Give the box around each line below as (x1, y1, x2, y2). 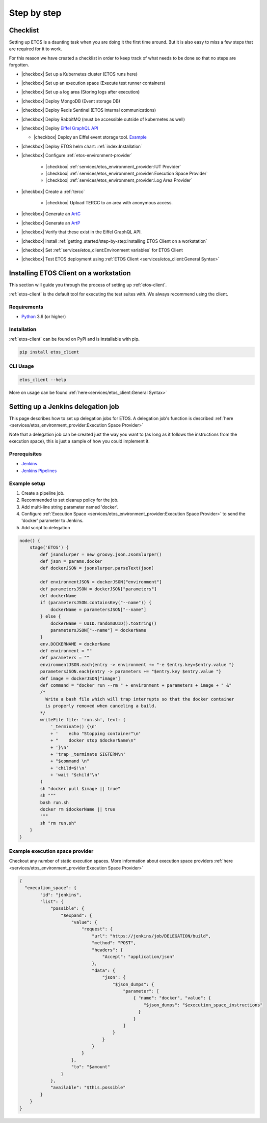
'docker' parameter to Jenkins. (21, 517, 83, 524)
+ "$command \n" (50, 758, 90, 764)
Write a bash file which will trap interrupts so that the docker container (45, 696, 235, 702)
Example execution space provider (9, 847, 94, 854)
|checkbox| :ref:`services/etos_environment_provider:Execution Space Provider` (46, 170, 208, 176)
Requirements (9, 303, 44, 310)
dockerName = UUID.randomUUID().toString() (50, 620, 157, 626)
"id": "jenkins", (40, 892, 82, 898)
